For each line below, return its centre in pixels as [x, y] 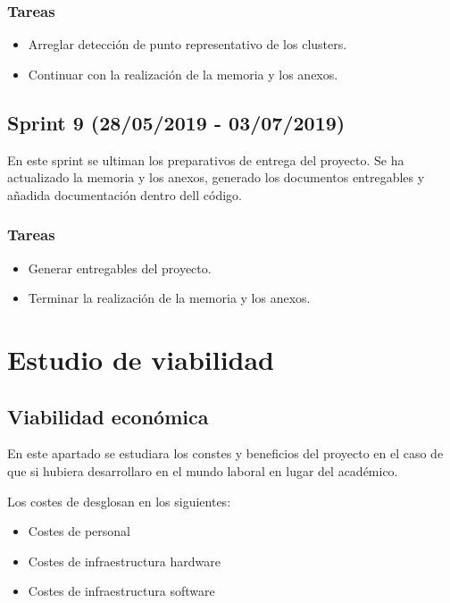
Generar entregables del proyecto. [120, 268]
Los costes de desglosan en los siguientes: [119, 501]
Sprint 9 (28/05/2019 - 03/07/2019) [176, 122]
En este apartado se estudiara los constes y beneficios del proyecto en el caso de [225, 453]
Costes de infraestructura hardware [124, 561]
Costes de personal [79, 531]
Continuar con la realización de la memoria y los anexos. [183, 74]
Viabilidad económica [108, 416]
